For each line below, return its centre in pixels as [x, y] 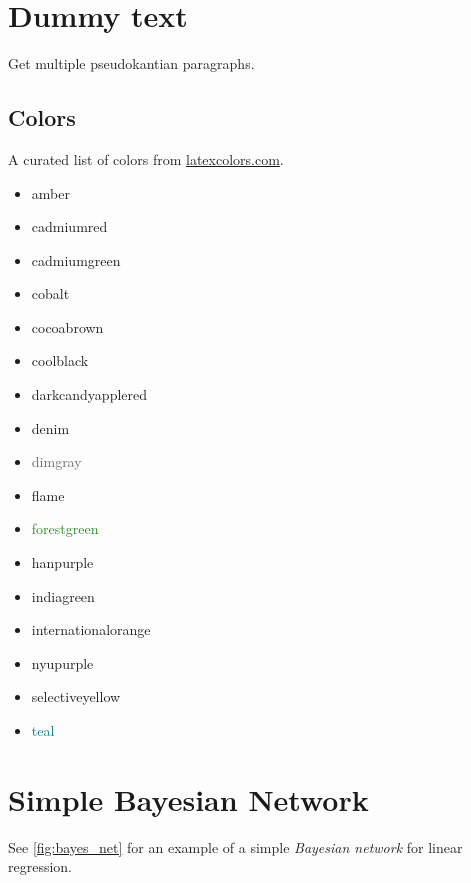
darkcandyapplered [89, 394]
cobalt [50, 293]
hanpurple [62, 562]
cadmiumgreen [76, 259]
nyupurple [62, 662]
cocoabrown [67, 326]
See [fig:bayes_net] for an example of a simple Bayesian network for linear [235, 846]
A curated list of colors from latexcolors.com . [146, 158]
